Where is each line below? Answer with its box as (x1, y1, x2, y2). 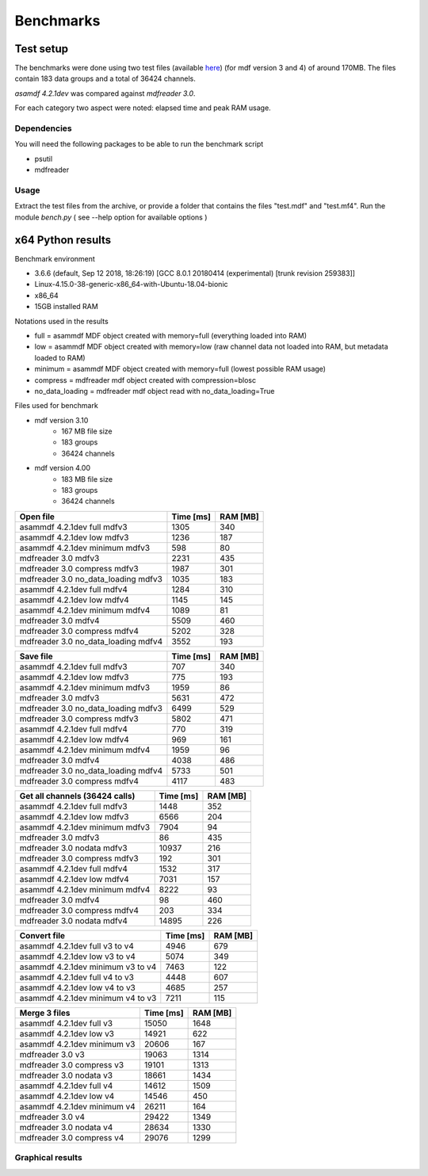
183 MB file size (61, 474, 113, 483)
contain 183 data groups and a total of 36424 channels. (14, 74, 196, 83)
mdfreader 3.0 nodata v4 (19, 1121, 113, 1132)
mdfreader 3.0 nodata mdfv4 (19, 915, 128, 926)
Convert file (19, 930, 66, 941)
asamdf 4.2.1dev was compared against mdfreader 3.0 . (14, 88, 196, 98)
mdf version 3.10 (34, 415, 89, 425)
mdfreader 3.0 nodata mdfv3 (19, 842, 128, 853)
